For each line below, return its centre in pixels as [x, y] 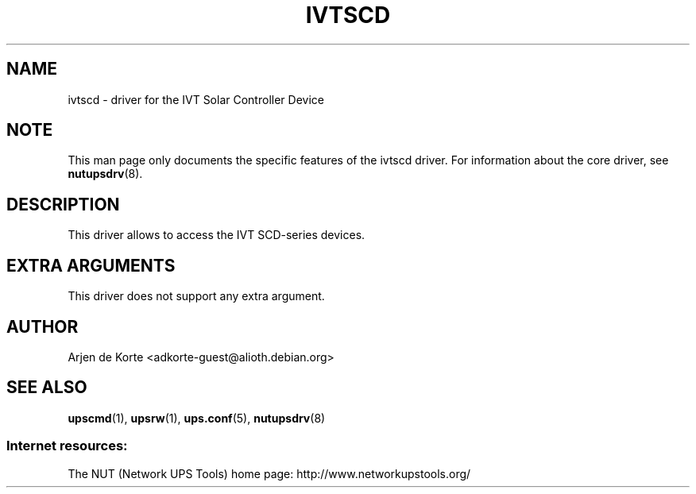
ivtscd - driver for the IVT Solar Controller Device [196, 99]
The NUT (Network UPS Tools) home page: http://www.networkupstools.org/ [269, 473]
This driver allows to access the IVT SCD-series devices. [217, 235]
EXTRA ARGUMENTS [91, 265]
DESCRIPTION [63, 204]
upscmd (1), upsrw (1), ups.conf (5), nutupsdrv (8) [197, 418]
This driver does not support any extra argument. [196, 296]
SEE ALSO [47, 388]
